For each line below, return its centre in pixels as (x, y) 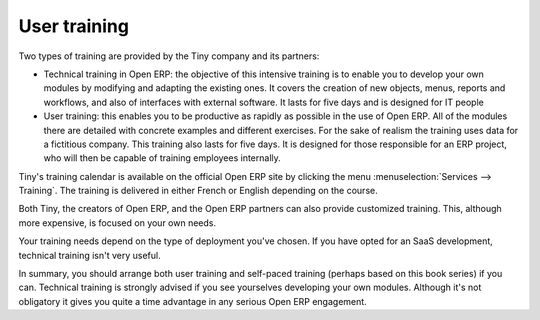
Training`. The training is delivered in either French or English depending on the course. (198, 191)
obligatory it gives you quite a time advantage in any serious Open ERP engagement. (192, 301)
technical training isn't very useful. (89, 255)
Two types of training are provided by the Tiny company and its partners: (169, 56)
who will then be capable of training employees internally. (162, 158)
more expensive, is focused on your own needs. (117, 222)
